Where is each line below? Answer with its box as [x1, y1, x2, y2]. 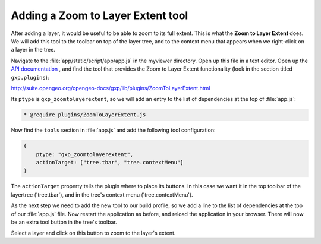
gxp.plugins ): [11, 74, 49, 81]
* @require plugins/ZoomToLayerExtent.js [23, 112, 146, 118]
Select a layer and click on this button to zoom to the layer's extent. [11, 229, 176, 237]
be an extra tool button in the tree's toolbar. [11, 218, 117, 226]
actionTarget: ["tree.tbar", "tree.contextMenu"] [36, 159, 184, 166]
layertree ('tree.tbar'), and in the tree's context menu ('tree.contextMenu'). [11, 191, 193, 198]
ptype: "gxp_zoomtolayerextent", [36, 151, 134, 157]
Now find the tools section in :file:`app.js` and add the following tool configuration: [11, 126, 216, 134]
